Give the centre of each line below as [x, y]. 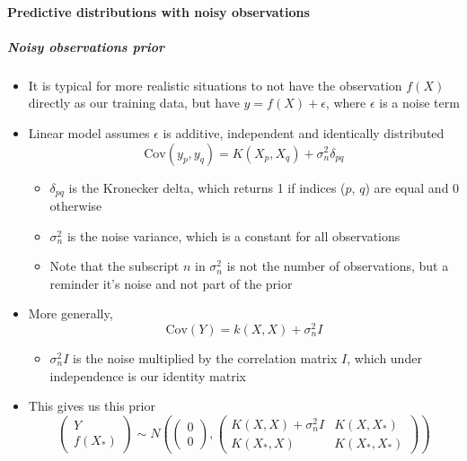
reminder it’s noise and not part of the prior [171, 283]
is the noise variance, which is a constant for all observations [233, 235]
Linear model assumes [89, 132]
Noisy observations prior [86, 46]
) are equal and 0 [412, 187]
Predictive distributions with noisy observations [159, 11]
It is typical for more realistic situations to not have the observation [215, 85]
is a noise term [419, 103]
